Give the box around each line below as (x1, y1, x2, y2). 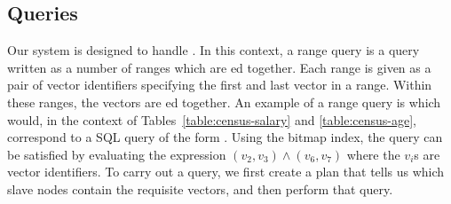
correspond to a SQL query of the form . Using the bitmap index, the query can (7, 128, 443, 146)
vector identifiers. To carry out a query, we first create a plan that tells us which (7, 162, 445, 181)
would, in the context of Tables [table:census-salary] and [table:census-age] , (7, 110, 416, 129)
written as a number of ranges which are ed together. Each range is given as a (7, 58, 431, 76)
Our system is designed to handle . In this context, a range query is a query (7, 41, 420, 59)
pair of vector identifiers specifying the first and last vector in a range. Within (7, 75, 432, 94)
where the (346, 145, 400, 163)
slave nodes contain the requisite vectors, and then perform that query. (7, 179, 393, 198)
